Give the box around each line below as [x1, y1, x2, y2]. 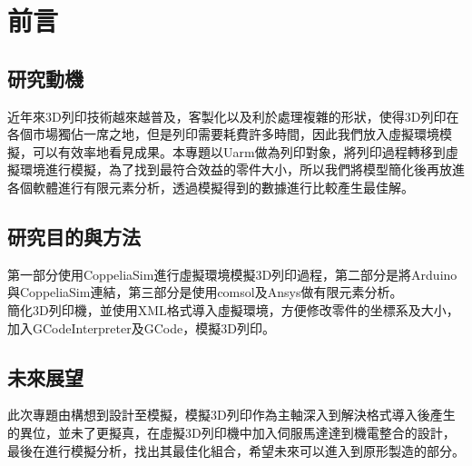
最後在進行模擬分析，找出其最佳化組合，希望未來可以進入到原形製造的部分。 [7, 441, 465, 460]
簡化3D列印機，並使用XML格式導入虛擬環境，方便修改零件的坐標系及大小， [7, 300, 459, 319]
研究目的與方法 [7, 222, 141, 250]
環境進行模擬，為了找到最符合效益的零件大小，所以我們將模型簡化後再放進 [19, 160, 465, 179]
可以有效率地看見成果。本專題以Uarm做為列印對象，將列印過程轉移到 [32, 142, 446, 161]
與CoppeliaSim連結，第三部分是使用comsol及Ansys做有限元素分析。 [7, 283, 403, 302]
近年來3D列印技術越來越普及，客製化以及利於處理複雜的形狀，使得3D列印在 [7, 106, 459, 125]
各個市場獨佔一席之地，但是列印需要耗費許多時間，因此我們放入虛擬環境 [7, 124, 439, 144]
